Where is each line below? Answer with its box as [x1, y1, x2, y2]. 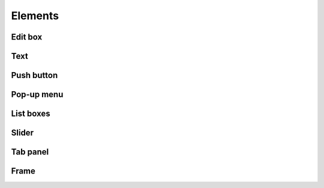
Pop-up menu [11, 89, 64, 100]
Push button [11, 70, 58, 80]
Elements [11, 9, 59, 22]
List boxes [11, 109, 50, 119]
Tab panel [11, 147, 49, 157]
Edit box [11, 32, 43, 42]
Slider [11, 128, 34, 138]
